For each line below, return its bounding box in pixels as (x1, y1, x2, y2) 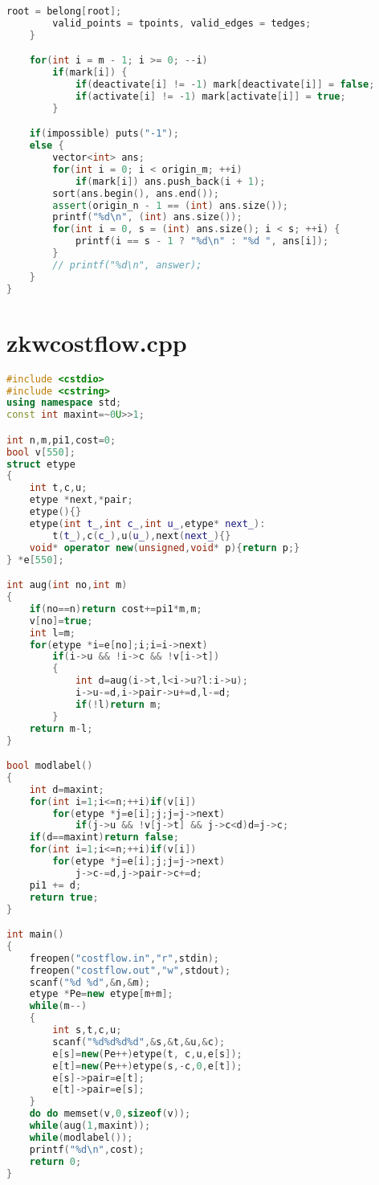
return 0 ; (29, 1155, 82, 1167)
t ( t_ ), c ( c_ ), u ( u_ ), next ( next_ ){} (52, 529, 231, 541)
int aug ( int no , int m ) (6, 579, 128, 591)
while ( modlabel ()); (29, 1131, 133, 1143)
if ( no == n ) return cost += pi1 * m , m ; (29, 603, 202, 615)
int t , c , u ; (29, 482, 88, 494)
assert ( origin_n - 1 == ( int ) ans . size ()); (52, 199, 288, 211)
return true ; (29, 891, 99, 903)
